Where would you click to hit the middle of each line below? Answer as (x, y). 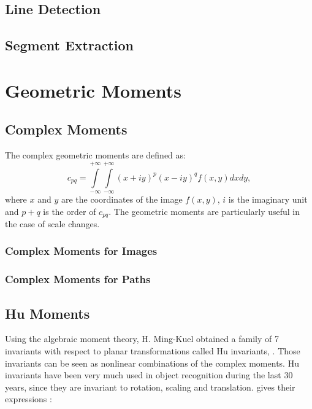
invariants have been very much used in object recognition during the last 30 (149, 375)
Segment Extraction (69, 45)
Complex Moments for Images (81, 251)
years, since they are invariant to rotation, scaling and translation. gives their (150, 387)
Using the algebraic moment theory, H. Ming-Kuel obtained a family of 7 (142, 339)
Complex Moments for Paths (78, 279)
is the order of (70, 211)
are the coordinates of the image (122, 199)
